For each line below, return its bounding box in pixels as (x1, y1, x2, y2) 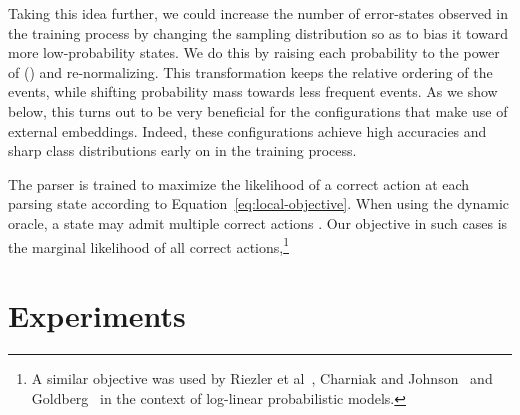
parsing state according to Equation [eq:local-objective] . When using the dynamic (8, 193, 510, 214)
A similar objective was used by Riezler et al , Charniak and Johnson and (31, 367, 493, 388)
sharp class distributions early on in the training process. (8, 140, 357, 161)
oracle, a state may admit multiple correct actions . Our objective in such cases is (8, 212, 508, 233)
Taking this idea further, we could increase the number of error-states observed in (8, 3, 509, 23)
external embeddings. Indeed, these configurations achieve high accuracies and (8, 120, 487, 141)
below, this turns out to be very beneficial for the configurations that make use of (8, 100, 508, 121)
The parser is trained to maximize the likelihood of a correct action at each (8, 173, 470, 194)
